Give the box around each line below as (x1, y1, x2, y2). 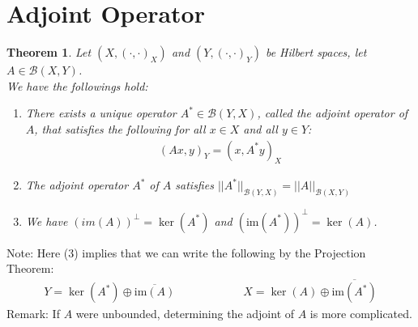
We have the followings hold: (6, 77, 148, 94)
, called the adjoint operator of (257, 104, 408, 121)
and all (243, 120, 278, 137)
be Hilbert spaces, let (265, 44, 367, 61)
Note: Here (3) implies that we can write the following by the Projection (6, 244, 366, 261)
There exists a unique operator (25, 104, 177, 121)
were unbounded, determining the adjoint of (75, 305, 295, 322)
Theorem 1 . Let (6, 44, 92, 61)
